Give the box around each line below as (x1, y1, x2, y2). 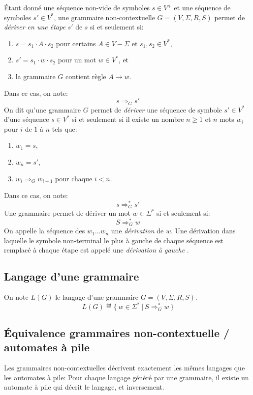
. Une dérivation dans (170, 226, 236, 236)
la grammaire (15, 71, 56, 81)
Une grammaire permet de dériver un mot (4, 208, 130, 218)
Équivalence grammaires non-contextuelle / (4, 325, 230, 340)
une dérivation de (111, 226, 164, 236)
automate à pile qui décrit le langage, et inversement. (4, 382, 164, 392)
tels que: (52, 123, 77, 134)
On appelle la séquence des (4, 226, 85, 236)
